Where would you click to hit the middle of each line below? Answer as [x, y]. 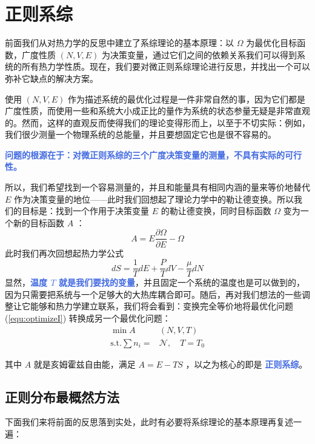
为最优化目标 [272, 43]
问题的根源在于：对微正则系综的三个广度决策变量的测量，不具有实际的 [145, 154]
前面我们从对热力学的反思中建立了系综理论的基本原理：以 [119, 43]
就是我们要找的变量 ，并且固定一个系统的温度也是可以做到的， [181, 282]
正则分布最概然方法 [62, 396]
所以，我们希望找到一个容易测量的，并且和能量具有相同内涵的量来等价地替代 [157, 187]
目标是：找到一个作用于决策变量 [85, 211]
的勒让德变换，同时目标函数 [216, 211]
